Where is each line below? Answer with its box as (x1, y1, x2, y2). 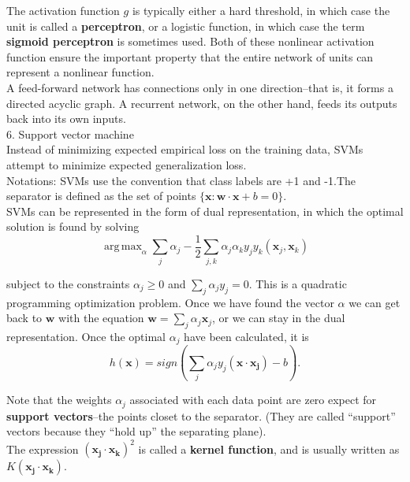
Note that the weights (6, 391, 112, 408)
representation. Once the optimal (6, 328, 166, 344)
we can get (348, 294, 401, 310)
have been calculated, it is (184, 328, 309, 344)
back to (6, 310, 43, 326)
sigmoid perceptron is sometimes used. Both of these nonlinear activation (6, 33, 375, 50)
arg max (103, 241, 142, 253)
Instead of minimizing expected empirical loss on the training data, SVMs (6, 141, 363, 158)
